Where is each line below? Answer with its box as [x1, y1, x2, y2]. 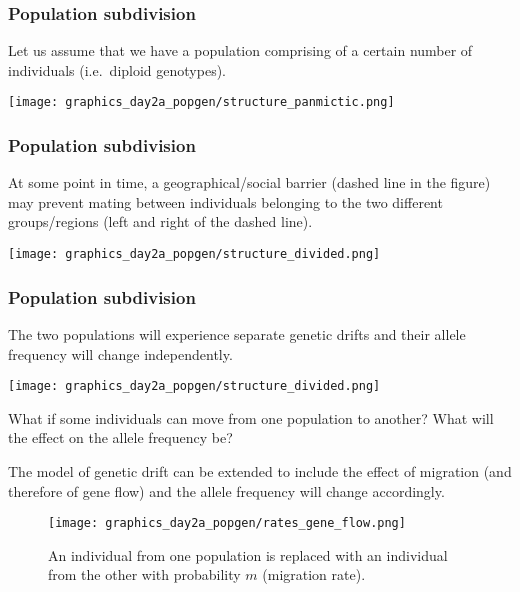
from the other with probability [48, 564, 241, 585]
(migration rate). [262, 564, 366, 585]
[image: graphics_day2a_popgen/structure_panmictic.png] [8, 95, 395, 110]
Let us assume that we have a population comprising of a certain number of [8, 40, 473, 61]
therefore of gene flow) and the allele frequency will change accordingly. [8, 480, 445, 501]
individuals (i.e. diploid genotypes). [8, 59, 226, 80]
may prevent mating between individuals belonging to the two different [8, 191, 443, 212]
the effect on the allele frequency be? [8, 427, 233, 448]
